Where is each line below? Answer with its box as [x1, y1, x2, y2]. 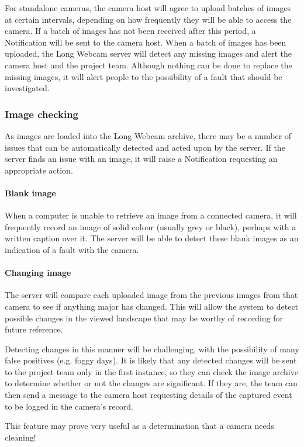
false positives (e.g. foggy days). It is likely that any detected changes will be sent [5, 354, 297, 366]
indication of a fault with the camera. [5, 243, 139, 255]
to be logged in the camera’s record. [5, 400, 133, 412]
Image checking [5, 106, 78, 121]
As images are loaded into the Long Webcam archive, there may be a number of [5, 129, 292, 141]
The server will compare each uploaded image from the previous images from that [5, 289, 298, 301]
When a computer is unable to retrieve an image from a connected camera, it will [5, 209, 297, 221]
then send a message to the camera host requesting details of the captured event [5, 389, 292, 401]
